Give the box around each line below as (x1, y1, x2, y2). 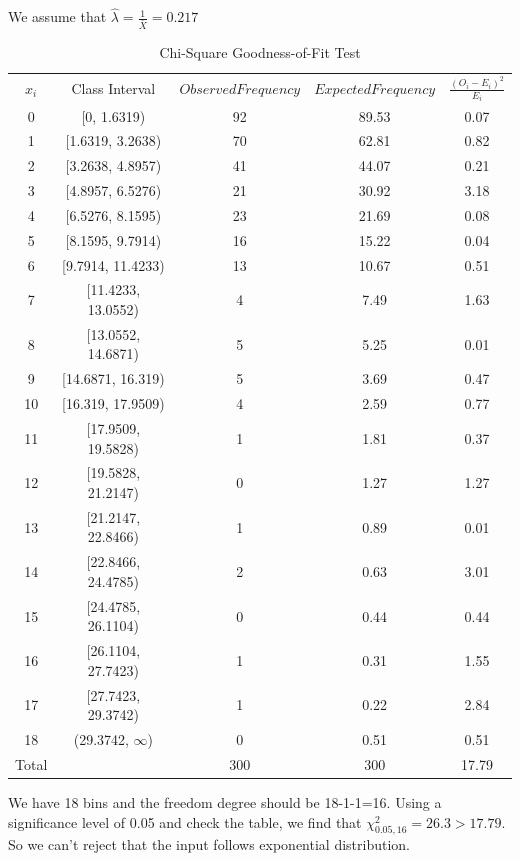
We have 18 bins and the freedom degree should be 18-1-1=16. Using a (8, 792, 442, 812)
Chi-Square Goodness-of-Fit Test (159, 42, 361, 63)
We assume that (8, 6, 107, 27)
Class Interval (71, 77, 156, 98)
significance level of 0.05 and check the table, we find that (8, 811, 362, 832)
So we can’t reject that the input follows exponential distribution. (8, 834, 410, 855)
